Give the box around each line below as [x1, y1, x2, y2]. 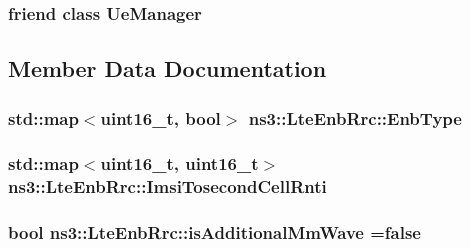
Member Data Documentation [8, 53, 327, 84]
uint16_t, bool [100, 105, 221, 130]
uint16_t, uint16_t [100, 151, 259, 176]
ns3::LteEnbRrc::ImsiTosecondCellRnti [8, 174, 327, 199]
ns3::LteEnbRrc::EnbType [248, 105, 462, 130]
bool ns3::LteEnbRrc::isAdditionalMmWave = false [8, 220, 421, 245]
